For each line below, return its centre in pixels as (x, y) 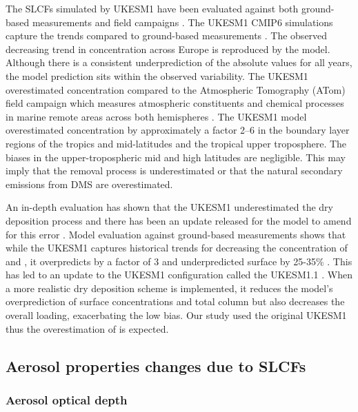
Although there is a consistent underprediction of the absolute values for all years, (179, 62)
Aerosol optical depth (67, 399)
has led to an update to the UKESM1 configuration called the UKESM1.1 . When (179, 275)
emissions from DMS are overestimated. (89, 184)
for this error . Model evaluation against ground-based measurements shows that (176, 234)
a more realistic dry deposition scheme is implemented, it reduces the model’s (169, 288)
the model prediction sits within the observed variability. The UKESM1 (157, 75)
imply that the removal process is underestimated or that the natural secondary (174, 171)
